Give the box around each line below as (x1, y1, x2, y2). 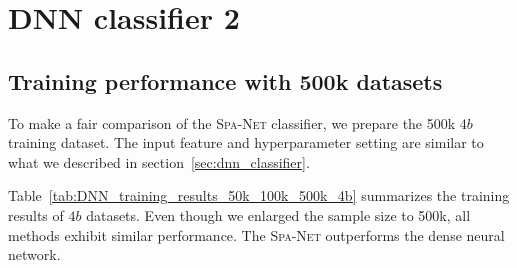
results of (8, 204, 64, 225)
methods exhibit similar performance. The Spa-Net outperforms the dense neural (8, 224, 505, 245)
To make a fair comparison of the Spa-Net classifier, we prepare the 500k (8, 112, 456, 133)
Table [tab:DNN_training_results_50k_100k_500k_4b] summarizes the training (8, 185, 510, 206)
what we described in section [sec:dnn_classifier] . (8, 151, 310, 172)
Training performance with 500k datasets (8, 65, 443, 96)
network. (8, 244, 61, 265)
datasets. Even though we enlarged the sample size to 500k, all (86, 204, 471, 225)
